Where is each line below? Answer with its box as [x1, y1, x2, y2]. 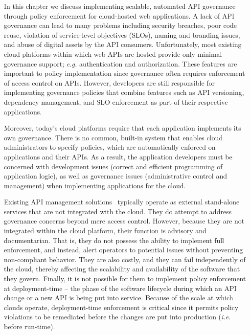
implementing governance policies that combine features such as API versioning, [4, 87, 244, 97]
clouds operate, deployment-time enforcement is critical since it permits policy [4, 302, 239, 312]
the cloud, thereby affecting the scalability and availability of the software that [4, 264, 240, 274]
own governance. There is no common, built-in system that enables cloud [4, 132, 223, 142]
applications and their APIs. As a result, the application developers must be [4, 151, 232, 161]
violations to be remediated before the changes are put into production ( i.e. [4, 312, 231, 322]
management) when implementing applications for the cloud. [4, 180, 186, 190]
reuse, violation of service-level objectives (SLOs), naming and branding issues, [4, 29, 240, 40]
